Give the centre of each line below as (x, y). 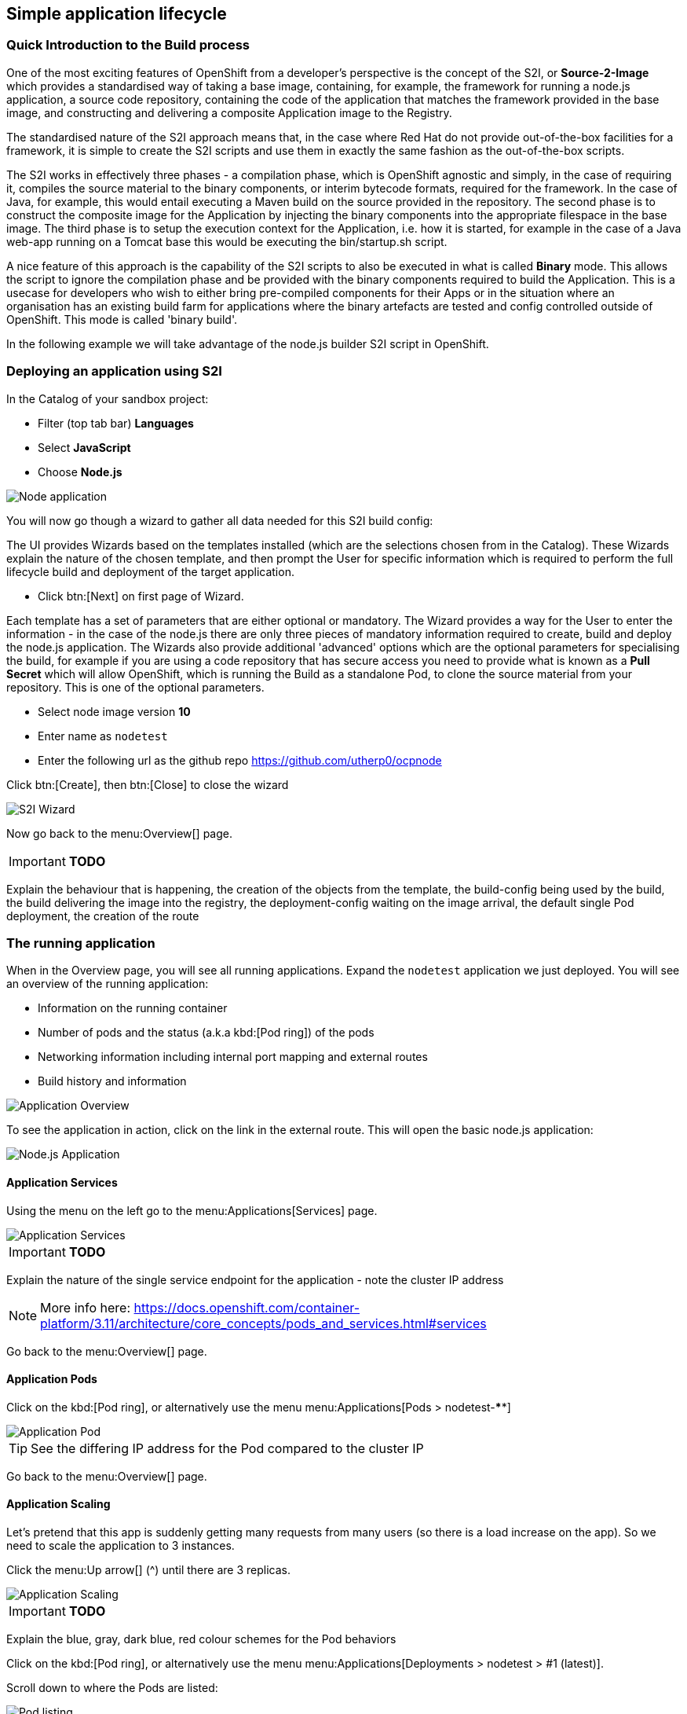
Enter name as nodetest (103, 736)
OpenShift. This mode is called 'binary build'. (122, 319)
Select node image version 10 (114, 711)
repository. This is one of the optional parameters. (135, 687)
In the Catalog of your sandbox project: (108, 398)
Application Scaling (58, 1504)
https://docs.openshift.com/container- (247, 1307)
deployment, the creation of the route (103, 916)
